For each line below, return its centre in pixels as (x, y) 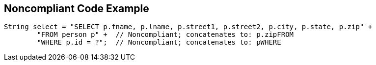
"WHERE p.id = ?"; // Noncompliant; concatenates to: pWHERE (159, 42)
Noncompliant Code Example (77, 8)
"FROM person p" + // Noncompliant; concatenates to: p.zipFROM (165, 35)
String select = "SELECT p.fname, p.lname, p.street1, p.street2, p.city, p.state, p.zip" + (188, 27)
